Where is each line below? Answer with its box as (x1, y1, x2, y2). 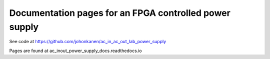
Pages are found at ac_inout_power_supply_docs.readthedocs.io (9, 48, 142, 54)
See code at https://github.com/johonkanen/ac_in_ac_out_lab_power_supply (9, 39, 166, 45)
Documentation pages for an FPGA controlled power (9, 7, 231, 18)
